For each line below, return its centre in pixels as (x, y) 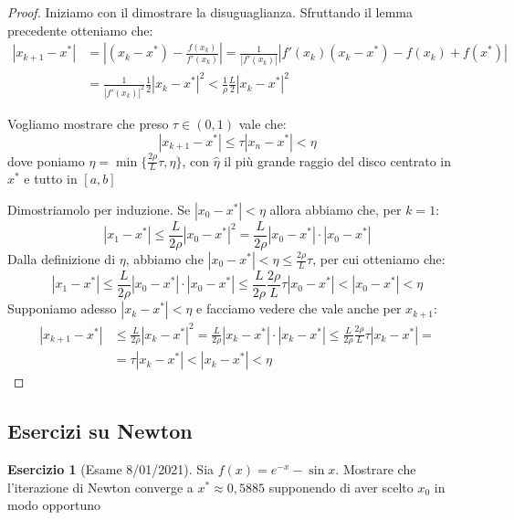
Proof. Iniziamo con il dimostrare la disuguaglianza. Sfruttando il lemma (210, 12)
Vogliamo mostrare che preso (88, 123)
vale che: (262, 123)
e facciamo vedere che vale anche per (299, 308)
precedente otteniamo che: (80, 30)
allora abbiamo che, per (336, 209)
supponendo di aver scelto (341, 487)
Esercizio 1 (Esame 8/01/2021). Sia (111, 469)
